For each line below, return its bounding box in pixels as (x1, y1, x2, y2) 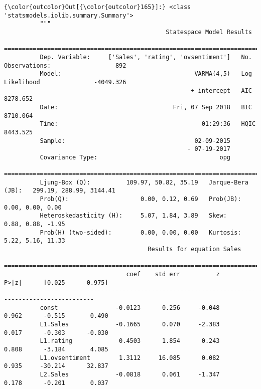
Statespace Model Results (166, 28, 252, 36)
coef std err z (126, 271, 220, 278)
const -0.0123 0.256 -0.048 (40, 304, 220, 311)
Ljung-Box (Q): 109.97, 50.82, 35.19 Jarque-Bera (40, 178, 248, 186)
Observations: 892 (4, 62, 126, 69)
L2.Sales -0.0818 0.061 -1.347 (40, 370, 220, 378)
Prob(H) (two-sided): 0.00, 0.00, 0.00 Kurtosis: (40, 229, 241, 236)
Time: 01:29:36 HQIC (40, 120, 256, 128)
